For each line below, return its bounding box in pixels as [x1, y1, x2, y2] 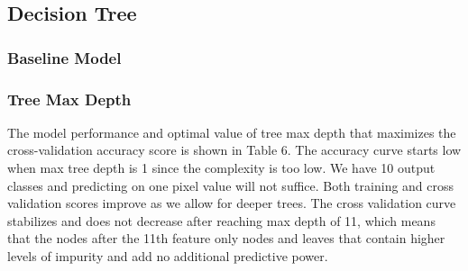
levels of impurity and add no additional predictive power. [7, 247, 328, 265]
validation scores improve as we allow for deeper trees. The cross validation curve [7, 194, 456, 212]
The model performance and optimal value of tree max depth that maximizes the [7, 122, 456, 141]
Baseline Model [7, 46, 122, 68]
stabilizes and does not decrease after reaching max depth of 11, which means [7, 211, 436, 230]
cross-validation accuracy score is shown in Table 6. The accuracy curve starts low [7, 140, 462, 159]
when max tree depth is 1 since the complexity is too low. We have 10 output [7, 158, 436, 177]
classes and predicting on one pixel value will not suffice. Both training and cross [7, 176, 454, 194]
